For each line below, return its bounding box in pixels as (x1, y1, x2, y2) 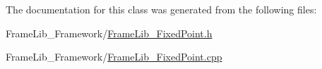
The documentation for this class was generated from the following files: (6, 2, 317, 16)
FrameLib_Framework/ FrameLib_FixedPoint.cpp (6, 49, 222, 64)
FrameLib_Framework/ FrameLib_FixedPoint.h (6, 25, 213, 40)
